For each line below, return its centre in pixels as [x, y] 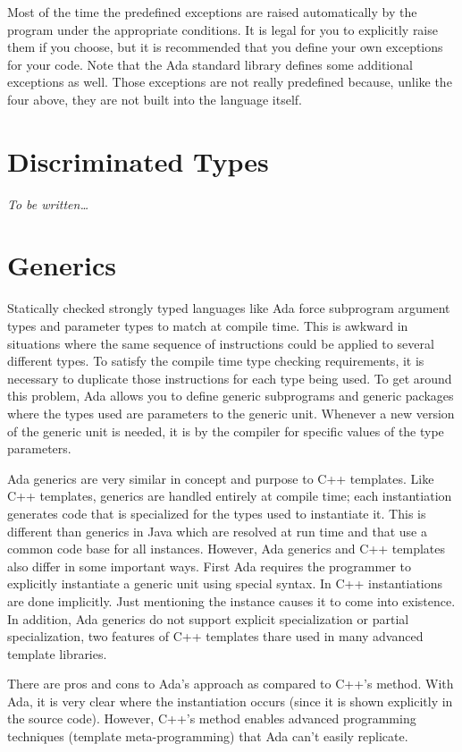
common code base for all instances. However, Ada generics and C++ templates [227, 549]
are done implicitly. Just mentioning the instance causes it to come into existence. [231, 600]
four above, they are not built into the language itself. [155, 99]
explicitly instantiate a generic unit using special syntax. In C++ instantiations [225, 583]
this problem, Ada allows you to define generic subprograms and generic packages [231, 396]
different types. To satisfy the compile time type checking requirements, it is [216, 361]
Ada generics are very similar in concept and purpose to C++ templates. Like [221, 478]
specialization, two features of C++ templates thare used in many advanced [215, 636]
